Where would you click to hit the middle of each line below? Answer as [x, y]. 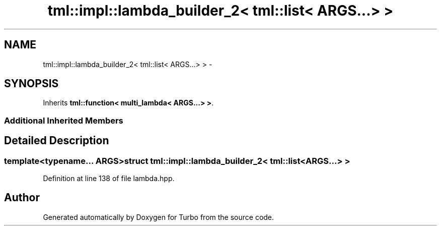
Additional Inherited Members [64, 120]
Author [22, 198]
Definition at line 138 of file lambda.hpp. [109, 179]
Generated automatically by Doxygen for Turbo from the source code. [159, 217]
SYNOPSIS [31, 84]
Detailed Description [57, 141]
